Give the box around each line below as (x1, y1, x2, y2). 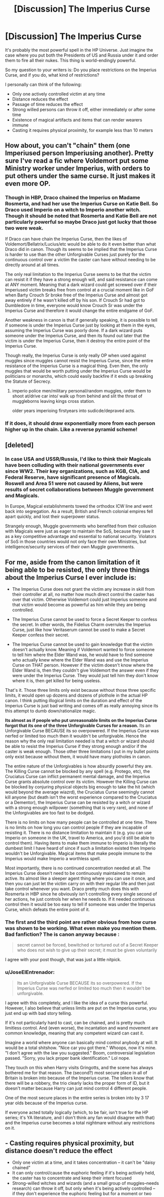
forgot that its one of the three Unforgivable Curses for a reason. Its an (5, 722, 151, 728)
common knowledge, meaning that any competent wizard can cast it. (5, 1030, 144, 1036)
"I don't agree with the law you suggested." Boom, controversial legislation (5, 1050, 155, 1055)
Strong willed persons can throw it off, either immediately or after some (12, 106, 155, 112)
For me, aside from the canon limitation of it (5, 558, 141, 566)
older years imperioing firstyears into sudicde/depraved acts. (12, 408, 136, 413)
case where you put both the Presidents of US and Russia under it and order (5, 52, 159, 58)
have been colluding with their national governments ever (5, 461, 145, 468)
